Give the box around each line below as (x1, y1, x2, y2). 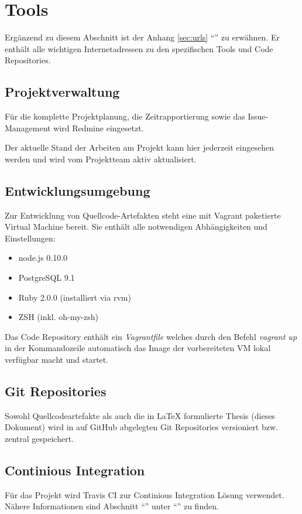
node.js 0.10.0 (18, 251, 68, 264)
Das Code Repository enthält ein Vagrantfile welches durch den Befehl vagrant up (5, 330, 297, 342)
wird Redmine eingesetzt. (53, 121, 144, 134)
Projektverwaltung (5, 83, 120, 101)
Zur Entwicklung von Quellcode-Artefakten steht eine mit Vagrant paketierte (5, 209, 281, 221)
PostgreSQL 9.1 (18, 271, 75, 284)
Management (5, 121, 51, 134)
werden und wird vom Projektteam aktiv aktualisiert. (5, 152, 197, 165)
